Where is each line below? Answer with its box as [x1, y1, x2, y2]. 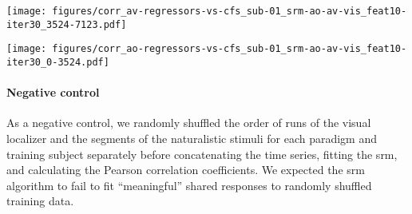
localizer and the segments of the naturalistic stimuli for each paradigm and [6, 130, 378, 147]
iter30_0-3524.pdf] [6, 56, 109, 68]
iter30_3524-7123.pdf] [6, 18, 127, 30]
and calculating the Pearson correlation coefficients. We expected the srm [6, 161, 365, 178]
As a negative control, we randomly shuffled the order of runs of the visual [6, 114, 371, 131]
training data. [6, 192, 74, 209]
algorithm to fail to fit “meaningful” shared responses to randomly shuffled [6, 176, 372, 193]
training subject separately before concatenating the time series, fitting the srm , [6, 145, 398, 162]
